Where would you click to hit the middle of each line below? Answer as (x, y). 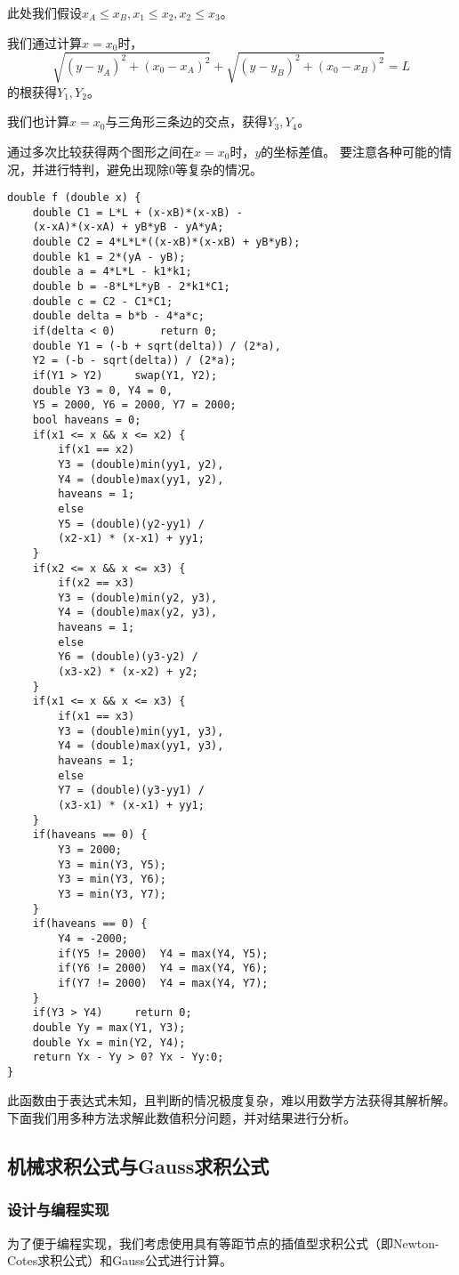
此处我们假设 (44, 12)
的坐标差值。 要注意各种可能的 (350, 151)
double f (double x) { (74, 198)
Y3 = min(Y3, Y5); (112, 864)
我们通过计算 (44, 42)
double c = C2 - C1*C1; (103, 301)
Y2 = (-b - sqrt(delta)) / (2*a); (134, 361)
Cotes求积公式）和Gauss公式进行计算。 (120, 1260)
